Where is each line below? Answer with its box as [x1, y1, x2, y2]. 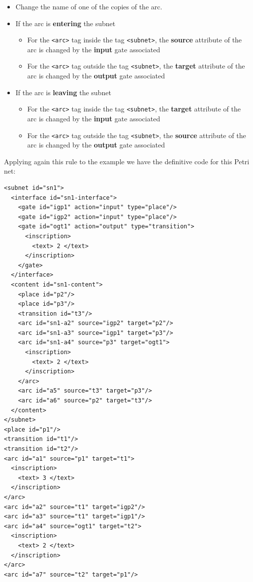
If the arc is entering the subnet [15, 18, 116, 28]
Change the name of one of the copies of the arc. [15, 1, 162, 11]
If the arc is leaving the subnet [15, 87, 111, 97]
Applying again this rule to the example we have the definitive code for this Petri [4, 156, 250, 166]
